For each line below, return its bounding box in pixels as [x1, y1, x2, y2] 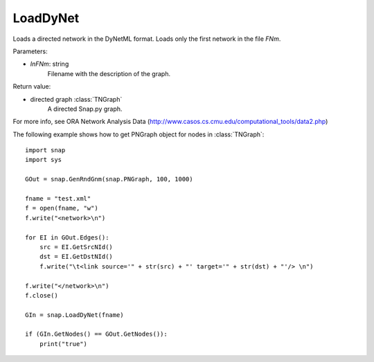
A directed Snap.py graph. [47, 105, 123, 113]
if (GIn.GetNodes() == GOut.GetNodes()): [25, 330, 168, 338]
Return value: [12, 82, 51, 91]
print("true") [39, 340, 88, 347]
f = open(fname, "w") [25, 204, 98, 212]
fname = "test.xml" [25, 194, 91, 203]
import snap [25, 146, 66, 154]
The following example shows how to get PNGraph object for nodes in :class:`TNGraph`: [12, 130, 265, 138]
